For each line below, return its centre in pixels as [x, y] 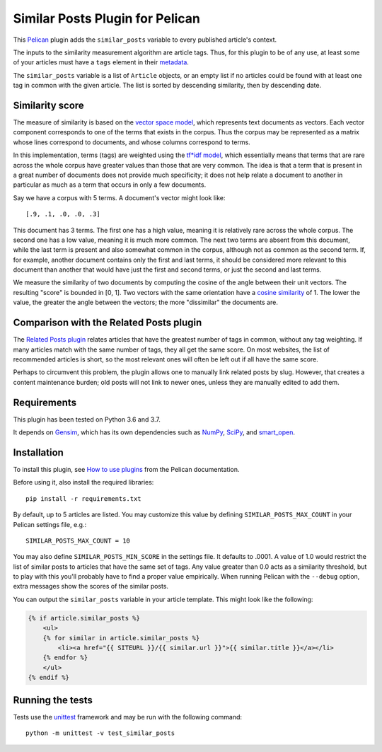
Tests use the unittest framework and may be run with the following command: [128, 717]
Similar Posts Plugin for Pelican [107, 18]
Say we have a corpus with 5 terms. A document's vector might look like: [119, 197]
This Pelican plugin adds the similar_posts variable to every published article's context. [145, 40]
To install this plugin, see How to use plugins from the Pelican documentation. [126, 469]
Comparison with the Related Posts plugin [108, 323]
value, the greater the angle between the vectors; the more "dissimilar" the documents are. [146, 302]
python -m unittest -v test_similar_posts [100, 733]
